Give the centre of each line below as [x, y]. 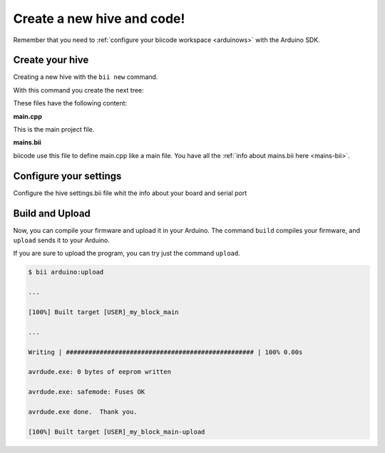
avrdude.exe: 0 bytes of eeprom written [99, 372]
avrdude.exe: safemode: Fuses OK [87, 392]
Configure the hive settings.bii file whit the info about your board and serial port [130, 193]
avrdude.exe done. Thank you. [83, 412]
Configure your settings [67, 176]
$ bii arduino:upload [66, 272]
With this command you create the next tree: [78, 90]
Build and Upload [52, 213]
